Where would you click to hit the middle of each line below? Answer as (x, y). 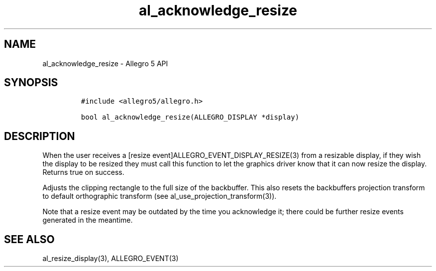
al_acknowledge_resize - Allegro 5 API (105, 63)
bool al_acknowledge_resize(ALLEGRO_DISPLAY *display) (190, 117)
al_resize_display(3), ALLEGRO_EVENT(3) (110, 259)
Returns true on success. (83, 172)
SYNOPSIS (31, 83)
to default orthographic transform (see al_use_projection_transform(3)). (160, 196)
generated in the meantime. (88, 220)
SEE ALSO (29, 239)
